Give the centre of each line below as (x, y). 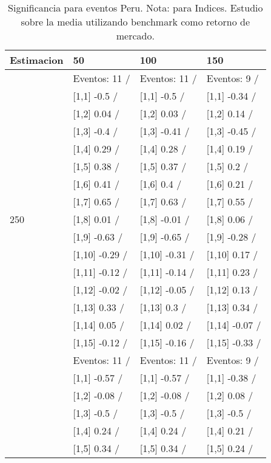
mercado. (135, 36)
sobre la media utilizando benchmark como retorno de (135, 22)
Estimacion (37, 60)
